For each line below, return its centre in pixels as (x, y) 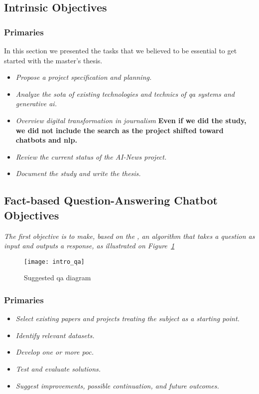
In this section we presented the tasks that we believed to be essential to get (121, 50)
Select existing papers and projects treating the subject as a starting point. (128, 318)
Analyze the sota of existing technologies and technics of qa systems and (125, 94)
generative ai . (36, 103)
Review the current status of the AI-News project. (91, 156)
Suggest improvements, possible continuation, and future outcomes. (117, 385)
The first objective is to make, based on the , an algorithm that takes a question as (129, 236)
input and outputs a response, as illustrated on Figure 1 (89, 246)
